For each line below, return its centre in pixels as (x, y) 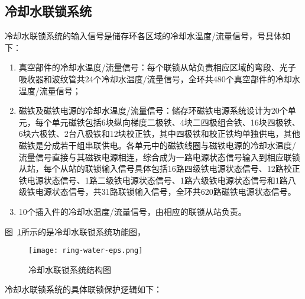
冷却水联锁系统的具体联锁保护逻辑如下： (83, 289)
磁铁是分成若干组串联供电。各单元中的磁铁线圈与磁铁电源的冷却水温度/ (157, 145)
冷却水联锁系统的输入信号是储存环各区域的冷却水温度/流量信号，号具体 (143, 36)
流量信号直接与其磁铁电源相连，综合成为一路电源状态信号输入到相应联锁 (159, 157)
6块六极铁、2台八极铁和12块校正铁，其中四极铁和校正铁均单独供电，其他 (159, 134)
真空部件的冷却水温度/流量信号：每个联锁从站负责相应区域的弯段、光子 (157, 67)
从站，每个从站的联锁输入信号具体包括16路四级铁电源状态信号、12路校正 (159, 168)
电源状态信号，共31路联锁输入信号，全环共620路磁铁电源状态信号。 (166, 192)
